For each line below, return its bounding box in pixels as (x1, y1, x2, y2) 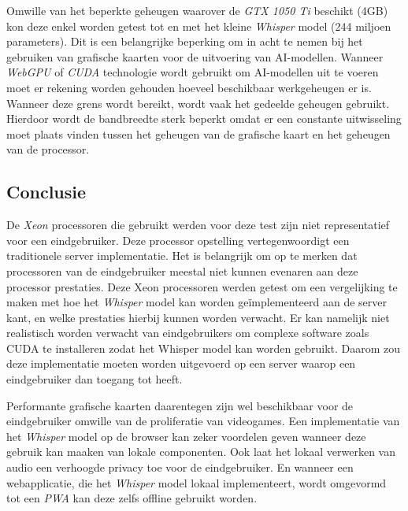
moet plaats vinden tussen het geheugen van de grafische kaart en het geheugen (6, 125, 391, 142)
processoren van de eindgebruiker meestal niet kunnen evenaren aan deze (6, 262, 358, 279)
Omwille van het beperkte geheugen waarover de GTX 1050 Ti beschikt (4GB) (6, 2, 388, 18)
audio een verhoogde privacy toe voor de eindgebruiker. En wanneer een (6, 459, 354, 476)
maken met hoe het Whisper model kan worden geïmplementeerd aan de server (6, 294, 387, 310)
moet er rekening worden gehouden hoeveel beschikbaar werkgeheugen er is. (6, 79, 372, 95)
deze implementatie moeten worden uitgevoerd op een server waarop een (6, 355, 356, 372)
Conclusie (6, 180, 87, 204)
